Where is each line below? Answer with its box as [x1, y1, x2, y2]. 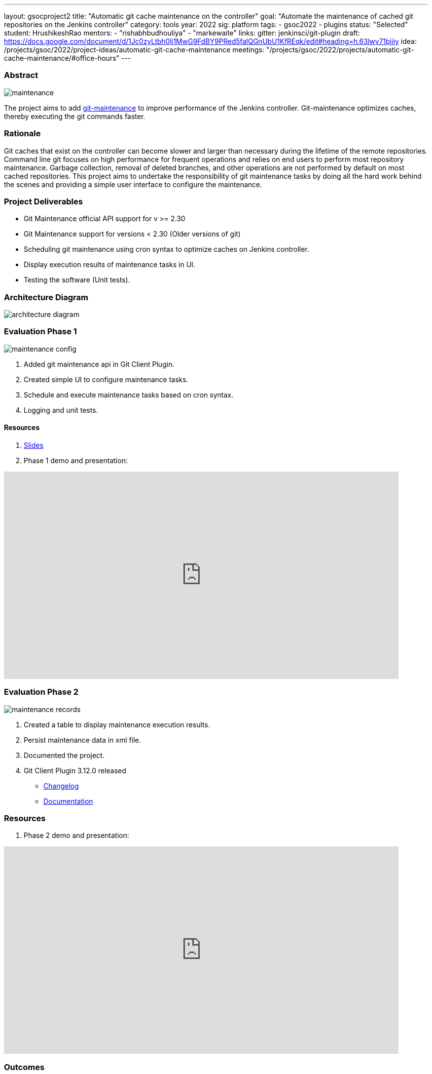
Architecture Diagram [4, 292, 88, 302]
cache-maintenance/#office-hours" [4, 54, 120, 62]
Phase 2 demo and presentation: [24, 831, 129, 840]
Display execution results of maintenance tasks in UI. [24, 260, 195, 269]
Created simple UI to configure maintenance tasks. [24, 375, 188, 384]
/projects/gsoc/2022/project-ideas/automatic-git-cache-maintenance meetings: [4, 45, 265, 54]
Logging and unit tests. [24, 405, 98, 414]
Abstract [4, 70, 38, 80]
